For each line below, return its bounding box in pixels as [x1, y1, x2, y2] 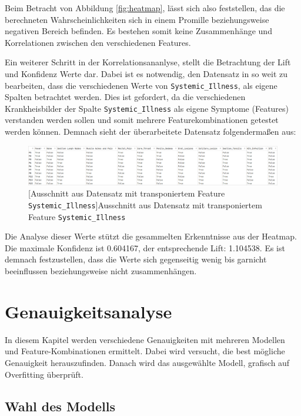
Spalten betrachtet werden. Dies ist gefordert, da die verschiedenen [5, 91, 246, 103]
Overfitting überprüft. [5, 368, 83, 380]
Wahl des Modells [5, 397, 116, 415]
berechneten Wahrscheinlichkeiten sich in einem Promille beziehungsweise [5, 13, 269, 25]
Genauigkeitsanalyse [5, 299, 172, 323]
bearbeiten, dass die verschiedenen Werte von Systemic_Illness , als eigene [5, 79, 277, 91]
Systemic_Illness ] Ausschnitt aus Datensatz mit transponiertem [28, 198, 262, 211]
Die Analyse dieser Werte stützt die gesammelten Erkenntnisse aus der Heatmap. [5, 230, 297, 242]
